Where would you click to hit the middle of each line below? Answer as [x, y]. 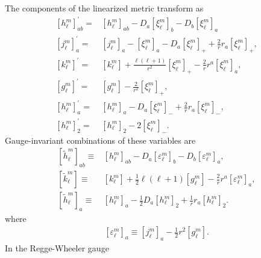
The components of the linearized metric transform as [104, 8]
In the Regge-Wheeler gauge [57, 248]
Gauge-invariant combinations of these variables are [100, 140]
